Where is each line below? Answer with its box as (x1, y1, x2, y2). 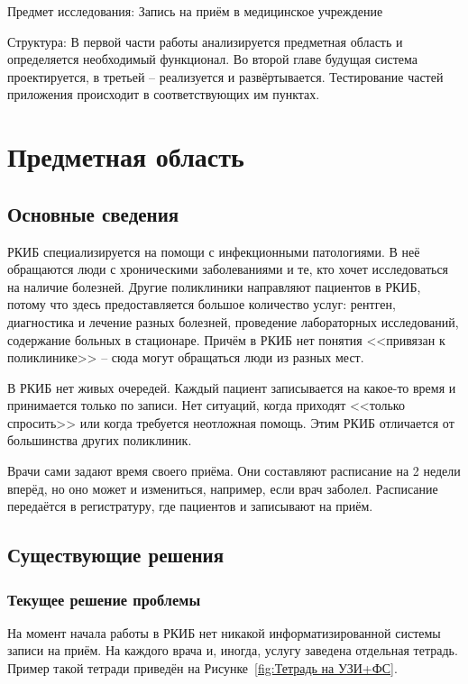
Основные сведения (7, 199, 179, 227)
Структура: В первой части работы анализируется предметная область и (7, 32, 403, 50)
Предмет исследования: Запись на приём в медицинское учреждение (7, 2, 383, 20)
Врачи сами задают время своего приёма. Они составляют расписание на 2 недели (7, 461, 461, 480)
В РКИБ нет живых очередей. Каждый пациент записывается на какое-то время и (7, 378, 456, 397)
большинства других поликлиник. (7, 431, 192, 450)
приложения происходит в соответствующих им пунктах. (7, 85, 320, 104)
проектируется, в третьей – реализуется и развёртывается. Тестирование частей (7, 67, 444, 86)
